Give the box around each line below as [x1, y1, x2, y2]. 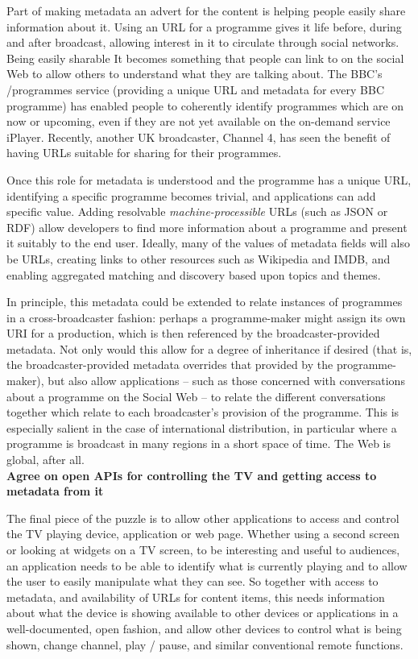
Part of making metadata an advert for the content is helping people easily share [6, 2, 406, 19]
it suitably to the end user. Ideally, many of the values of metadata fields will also [6, 234, 410, 251]
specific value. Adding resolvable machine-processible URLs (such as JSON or [6, 203, 388, 220]
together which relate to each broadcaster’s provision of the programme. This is [6, 404, 399, 421]
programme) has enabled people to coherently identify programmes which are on [6, 97, 404, 114]
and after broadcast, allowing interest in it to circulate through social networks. [6, 34, 399, 51]
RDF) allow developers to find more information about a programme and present [6, 218, 408, 235]
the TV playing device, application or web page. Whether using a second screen [6, 525, 399, 542]
